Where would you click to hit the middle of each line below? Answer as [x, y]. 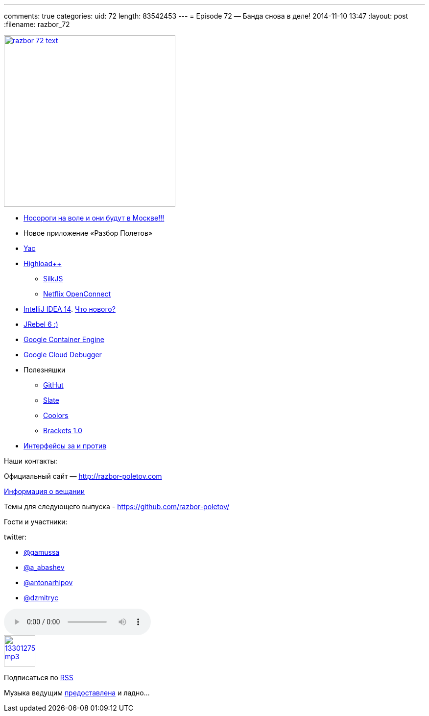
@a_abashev [44, 567]
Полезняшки [45, 370]
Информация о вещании [45, 491]
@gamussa [42, 552]
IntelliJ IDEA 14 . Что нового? [70, 309]
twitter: [15, 537]
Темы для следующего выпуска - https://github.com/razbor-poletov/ [117, 506]
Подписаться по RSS [39, 678]
